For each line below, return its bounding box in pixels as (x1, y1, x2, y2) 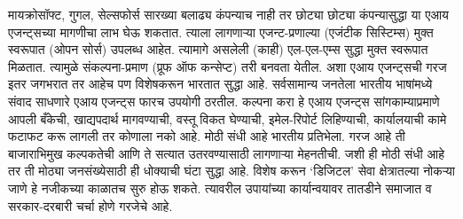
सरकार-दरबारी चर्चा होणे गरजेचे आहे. (8, 196, 173, 215)
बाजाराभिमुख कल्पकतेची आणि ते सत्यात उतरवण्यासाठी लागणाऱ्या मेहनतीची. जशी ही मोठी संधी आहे (8, 144, 444, 162)
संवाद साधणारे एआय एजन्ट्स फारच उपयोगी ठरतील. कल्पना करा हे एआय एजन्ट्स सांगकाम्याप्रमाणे (8, 91, 440, 110)
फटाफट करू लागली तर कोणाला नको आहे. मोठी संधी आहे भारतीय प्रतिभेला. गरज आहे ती (8, 127, 405, 145)
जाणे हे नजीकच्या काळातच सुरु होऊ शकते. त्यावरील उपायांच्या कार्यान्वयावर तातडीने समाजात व (8, 178, 432, 197)
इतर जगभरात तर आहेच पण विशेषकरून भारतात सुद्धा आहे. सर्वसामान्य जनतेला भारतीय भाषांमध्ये (8, 74, 433, 93)
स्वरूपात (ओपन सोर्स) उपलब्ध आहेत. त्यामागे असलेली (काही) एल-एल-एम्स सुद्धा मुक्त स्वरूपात (8, 40, 428, 59)
